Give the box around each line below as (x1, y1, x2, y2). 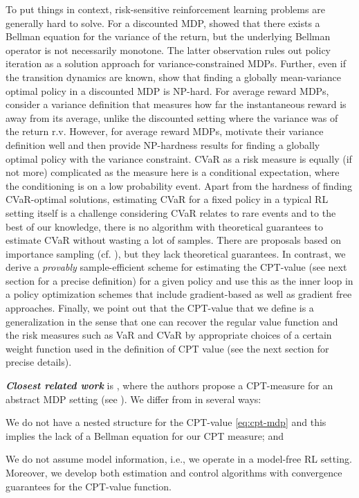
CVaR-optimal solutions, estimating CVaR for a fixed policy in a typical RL (6, 192, 329, 206)
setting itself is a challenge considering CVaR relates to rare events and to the (6, 205, 336, 220)
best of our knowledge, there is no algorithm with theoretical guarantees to (6, 219, 323, 233)
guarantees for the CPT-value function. (6, 479, 172, 493)
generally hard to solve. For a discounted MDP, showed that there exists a (6, 15, 320, 30)
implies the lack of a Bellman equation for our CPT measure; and (6, 428, 284, 443)
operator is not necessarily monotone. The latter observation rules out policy (6, 42, 331, 57)
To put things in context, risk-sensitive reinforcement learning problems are (6, 2, 325, 16)
